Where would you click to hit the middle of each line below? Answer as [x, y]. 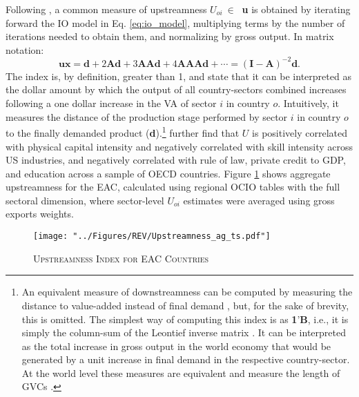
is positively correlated [300, 132]
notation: [25, 49]
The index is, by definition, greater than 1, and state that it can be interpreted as [178, 76]
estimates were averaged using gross [259, 200]
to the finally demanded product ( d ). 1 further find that [123, 132]
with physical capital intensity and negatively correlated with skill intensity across [179, 146]
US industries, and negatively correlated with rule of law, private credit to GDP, [176, 160]
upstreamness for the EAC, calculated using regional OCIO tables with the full [173, 187]
